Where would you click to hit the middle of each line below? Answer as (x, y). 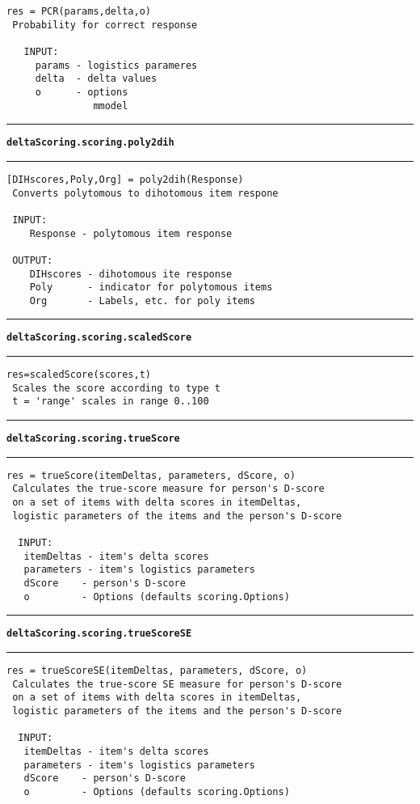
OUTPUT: (33, 260)
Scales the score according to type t (116, 388)
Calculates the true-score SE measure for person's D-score (177, 684)
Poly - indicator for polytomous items (151, 288)
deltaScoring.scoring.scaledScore (99, 338)
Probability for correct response (105, 25)
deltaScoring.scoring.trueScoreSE (99, 634)
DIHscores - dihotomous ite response (131, 274)
